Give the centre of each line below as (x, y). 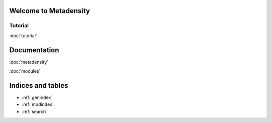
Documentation (34, 50)
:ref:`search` (35, 111)
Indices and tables (39, 85)
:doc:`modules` (25, 71)
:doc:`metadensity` (29, 62)
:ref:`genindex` (37, 97)
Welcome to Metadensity (50, 11)
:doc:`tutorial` (23, 36)
